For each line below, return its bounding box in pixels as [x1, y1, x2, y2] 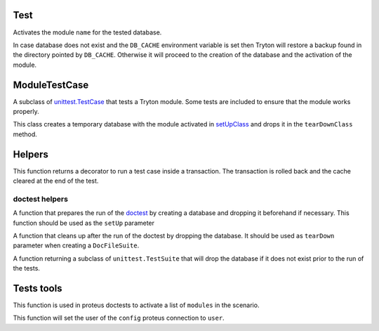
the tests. [13, 264, 40, 273]
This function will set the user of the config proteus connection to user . [13, 313, 225, 323]
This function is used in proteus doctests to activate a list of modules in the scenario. [13, 301, 260, 309]
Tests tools [13, 282, 62, 294]
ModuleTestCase [13, 79, 89, 91]
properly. [13, 107, 39, 115]
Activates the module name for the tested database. [13, 28, 162, 37]
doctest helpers [13, 194, 68, 204]
